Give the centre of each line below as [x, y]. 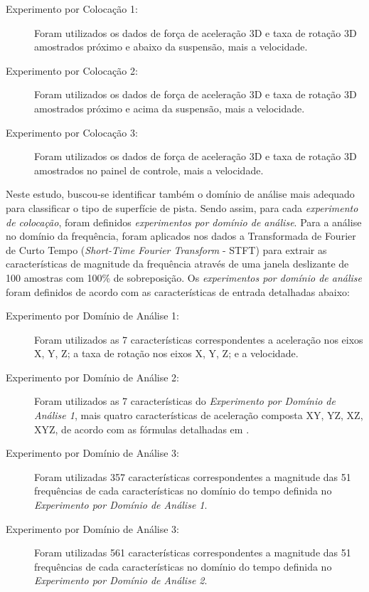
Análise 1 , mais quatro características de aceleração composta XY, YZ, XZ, [199, 415]
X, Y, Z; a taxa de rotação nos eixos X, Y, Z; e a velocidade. [166, 353]
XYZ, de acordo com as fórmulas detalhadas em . [142, 429]
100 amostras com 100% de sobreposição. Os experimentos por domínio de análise [184, 277]
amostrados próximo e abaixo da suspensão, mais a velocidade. [171, 47]
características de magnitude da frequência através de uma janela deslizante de [177, 264]
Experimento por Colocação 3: [72, 132]
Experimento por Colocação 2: [72, 70]
